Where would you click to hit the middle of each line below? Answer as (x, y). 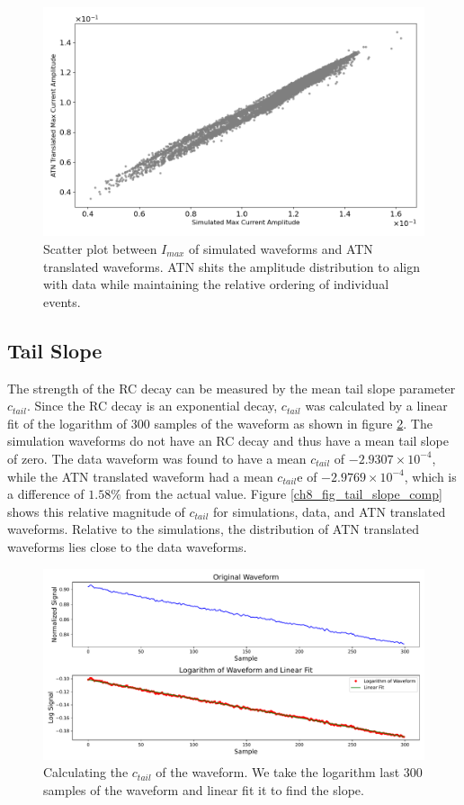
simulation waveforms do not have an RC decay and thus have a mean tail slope (228, 441)
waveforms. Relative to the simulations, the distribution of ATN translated (214, 529)
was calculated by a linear (376, 406)
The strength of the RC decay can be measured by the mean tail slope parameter (232, 388)
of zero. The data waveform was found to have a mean (157, 458)
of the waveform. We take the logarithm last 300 (289, 772)
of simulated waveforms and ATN (281, 248)
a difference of (46, 494)
